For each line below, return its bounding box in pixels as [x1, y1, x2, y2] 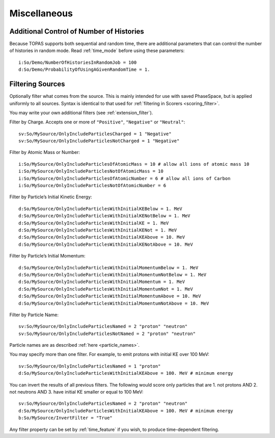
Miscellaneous [9, 8, 73, 19]
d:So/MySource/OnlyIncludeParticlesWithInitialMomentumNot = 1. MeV [18, 286, 193, 292]
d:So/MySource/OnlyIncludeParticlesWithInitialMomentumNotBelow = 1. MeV [18, 272, 207, 277]
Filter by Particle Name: [9, 312, 59, 318]
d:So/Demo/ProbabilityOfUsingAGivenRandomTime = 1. [18, 67, 150, 72]
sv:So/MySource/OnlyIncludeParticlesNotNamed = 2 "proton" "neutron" [18, 330, 196, 337]
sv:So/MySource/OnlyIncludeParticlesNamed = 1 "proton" [18, 363, 161, 369]
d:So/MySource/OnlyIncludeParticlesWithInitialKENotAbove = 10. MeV [18, 241, 193, 247]
